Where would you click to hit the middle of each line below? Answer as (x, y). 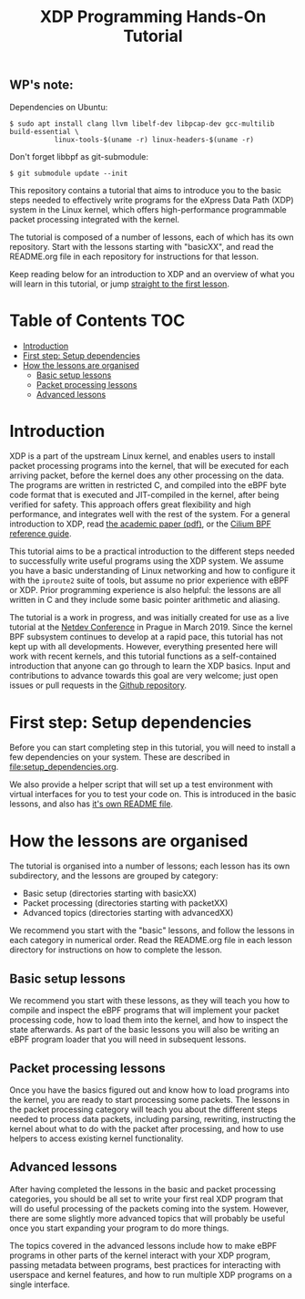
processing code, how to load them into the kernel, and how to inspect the (149, 1020)
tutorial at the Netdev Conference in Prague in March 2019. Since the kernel (151, 628)
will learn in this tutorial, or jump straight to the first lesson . (120, 284)
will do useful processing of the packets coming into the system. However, (149, 1208)
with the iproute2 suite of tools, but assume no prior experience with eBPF (149, 580)
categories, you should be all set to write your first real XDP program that (147, 1199)
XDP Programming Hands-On (153, 17)
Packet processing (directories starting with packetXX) (125, 903)
